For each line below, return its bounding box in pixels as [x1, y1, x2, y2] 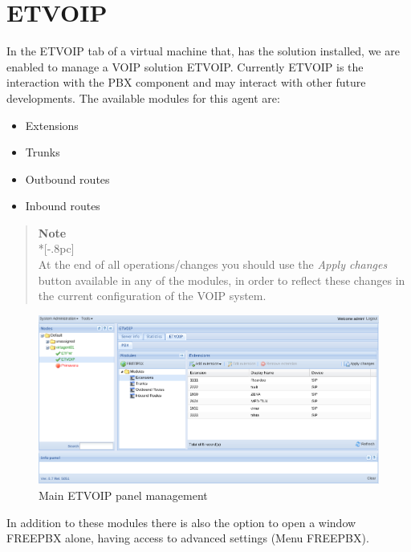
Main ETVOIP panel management [39, 486, 208, 503]
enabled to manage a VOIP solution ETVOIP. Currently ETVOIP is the [6, 58, 364, 75]
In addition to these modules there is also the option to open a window [6, 513, 356, 530]
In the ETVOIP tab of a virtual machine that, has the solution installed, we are [6, 43, 400, 59]
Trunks [25, 144, 60, 160]
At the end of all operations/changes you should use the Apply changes [38, 256, 388, 273]
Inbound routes [25, 197, 100, 214]
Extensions [25, 116, 79, 133]
